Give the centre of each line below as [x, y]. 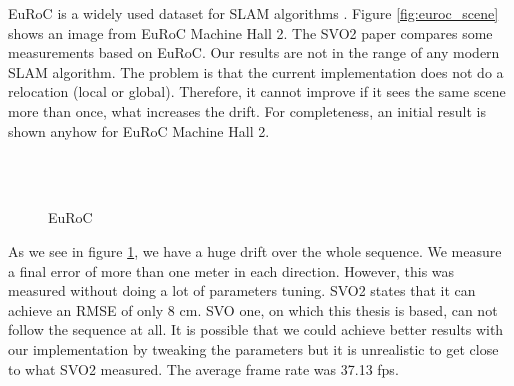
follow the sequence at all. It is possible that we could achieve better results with [256, 329]
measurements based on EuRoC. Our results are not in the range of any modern [254, 52]
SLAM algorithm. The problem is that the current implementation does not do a [256, 71]
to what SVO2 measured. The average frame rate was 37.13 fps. [203, 368]
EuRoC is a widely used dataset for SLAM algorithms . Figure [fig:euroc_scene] [253, 13]
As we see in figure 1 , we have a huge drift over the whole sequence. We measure [255, 250]
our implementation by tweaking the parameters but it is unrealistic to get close [253, 348]
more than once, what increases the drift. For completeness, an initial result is [247, 110]
